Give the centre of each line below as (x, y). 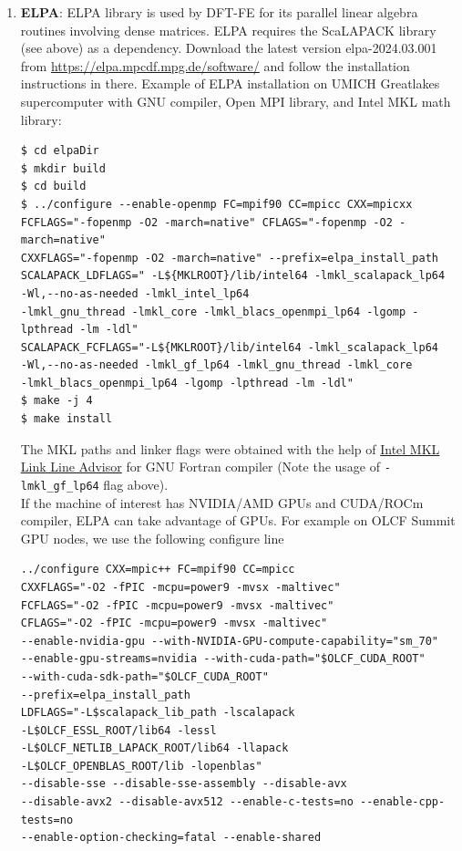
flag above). (136, 484)
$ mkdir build (63, 168)
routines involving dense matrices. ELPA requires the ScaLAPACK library (228, 30)
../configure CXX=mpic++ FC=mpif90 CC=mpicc (158, 570)
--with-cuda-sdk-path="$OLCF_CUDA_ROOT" (144, 676)
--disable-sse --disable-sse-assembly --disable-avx (184, 784)
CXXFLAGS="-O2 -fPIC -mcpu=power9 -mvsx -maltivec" (180, 587)
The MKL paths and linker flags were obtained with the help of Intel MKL (230, 448)
